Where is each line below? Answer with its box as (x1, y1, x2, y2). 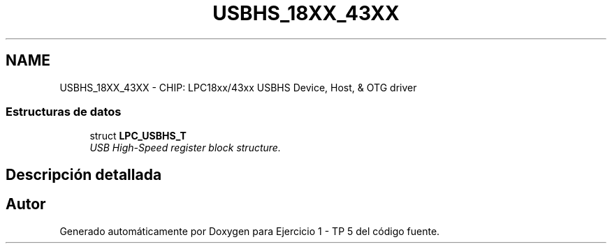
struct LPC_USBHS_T (89, 130, 187, 142)
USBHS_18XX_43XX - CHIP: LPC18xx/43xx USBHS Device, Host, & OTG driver (59, 81, 417, 93)
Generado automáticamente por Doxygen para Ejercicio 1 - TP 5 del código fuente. (59, 225, 440, 237)
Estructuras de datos (6, 104, 122, 119)
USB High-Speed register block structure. (89, 142, 281, 154)
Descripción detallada (6, 165, 162, 183)
